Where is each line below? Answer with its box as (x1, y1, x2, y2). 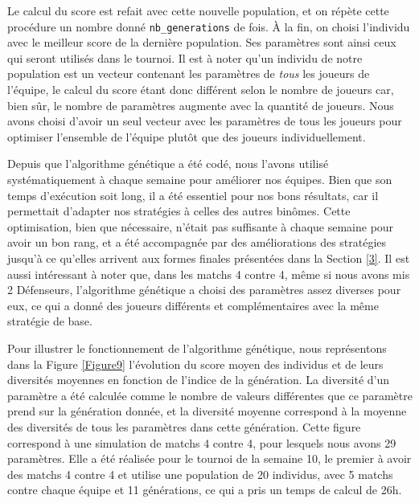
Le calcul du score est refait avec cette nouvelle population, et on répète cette (7, 2, 389, 18)
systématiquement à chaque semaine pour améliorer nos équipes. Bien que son (7, 171, 392, 187)
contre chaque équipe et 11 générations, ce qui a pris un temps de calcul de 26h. (7, 481, 402, 498)
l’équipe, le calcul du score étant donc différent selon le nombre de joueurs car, (7, 81, 394, 98)
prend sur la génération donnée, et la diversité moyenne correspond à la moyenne (7, 403, 407, 419)
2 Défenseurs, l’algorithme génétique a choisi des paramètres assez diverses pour (7, 281, 401, 298)
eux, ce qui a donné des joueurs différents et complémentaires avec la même (7, 296, 379, 313)
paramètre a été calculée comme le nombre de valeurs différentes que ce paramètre (7, 386, 413, 403)
